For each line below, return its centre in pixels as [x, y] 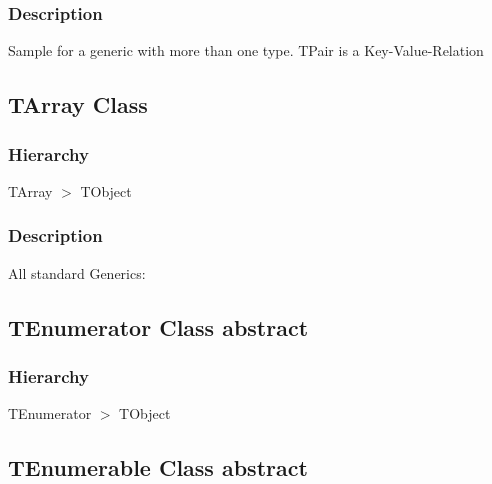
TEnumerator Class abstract [158, 326]
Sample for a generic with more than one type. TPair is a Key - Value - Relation [246, 50]
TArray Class [78, 104]
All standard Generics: [77, 272]
